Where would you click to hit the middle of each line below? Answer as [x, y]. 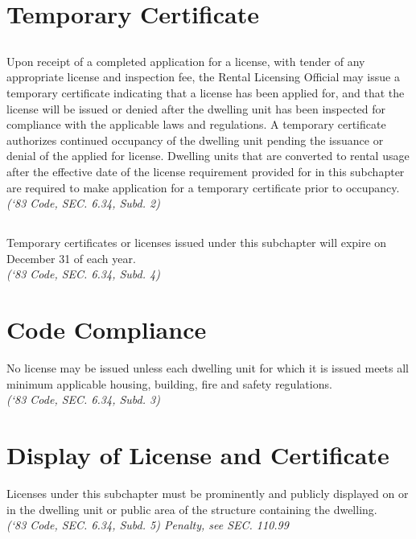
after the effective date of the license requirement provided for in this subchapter [206, 171]
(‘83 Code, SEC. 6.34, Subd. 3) [83, 399]
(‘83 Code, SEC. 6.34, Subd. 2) [83, 203]
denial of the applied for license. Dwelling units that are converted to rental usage [208, 156]
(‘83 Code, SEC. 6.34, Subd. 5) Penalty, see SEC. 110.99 [148, 525]
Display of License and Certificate [198, 454]
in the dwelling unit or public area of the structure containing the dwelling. [192, 509]
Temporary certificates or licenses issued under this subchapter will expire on [197, 243]
